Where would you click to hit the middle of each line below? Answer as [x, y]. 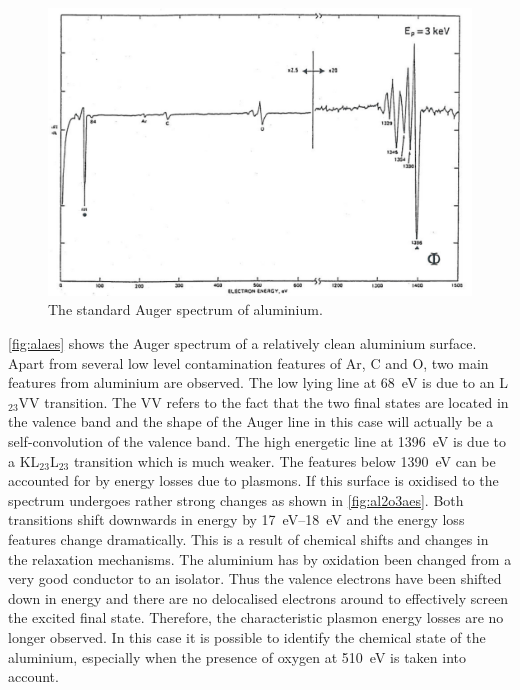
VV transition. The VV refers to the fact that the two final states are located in [263, 401]
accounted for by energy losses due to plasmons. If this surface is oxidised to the [253, 480]
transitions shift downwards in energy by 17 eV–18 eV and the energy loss [236, 519]
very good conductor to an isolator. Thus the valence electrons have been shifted [255, 578]
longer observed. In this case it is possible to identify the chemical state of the [247, 636]
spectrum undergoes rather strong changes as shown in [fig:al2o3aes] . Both [236, 499]
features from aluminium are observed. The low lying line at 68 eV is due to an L [258, 382]
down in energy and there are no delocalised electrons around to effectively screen [258, 597]
